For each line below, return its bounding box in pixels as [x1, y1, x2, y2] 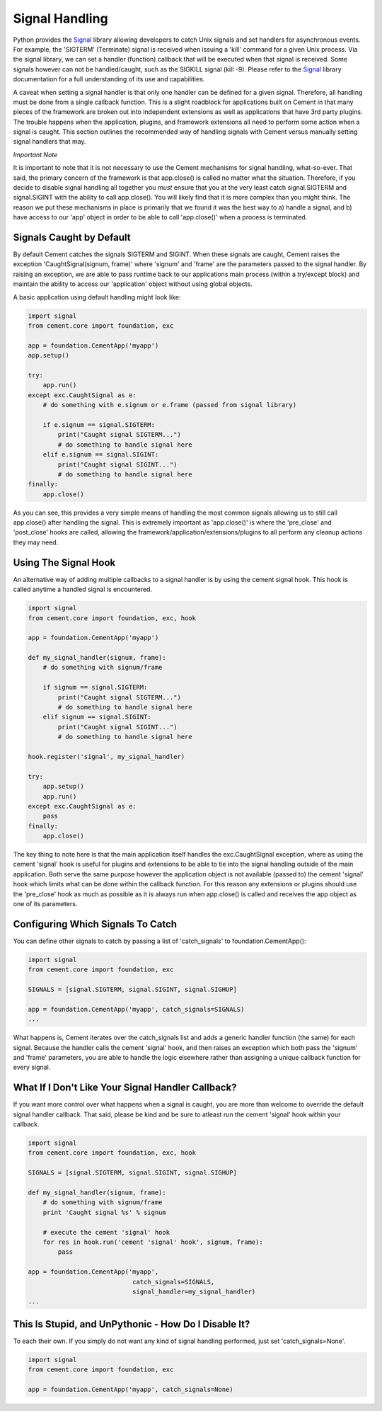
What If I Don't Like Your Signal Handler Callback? [13, 1082, 237, 1094]
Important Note [13, 150, 58, 159]
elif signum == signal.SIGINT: [42, 713, 151, 721]
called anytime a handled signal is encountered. [13, 585, 152, 594]
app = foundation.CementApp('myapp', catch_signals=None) [28, 1386, 233, 1393]
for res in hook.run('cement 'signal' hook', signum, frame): [42, 1238, 263, 1246]
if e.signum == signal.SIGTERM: [42, 421, 156, 428]
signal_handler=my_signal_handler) [132, 1287, 256, 1296]
